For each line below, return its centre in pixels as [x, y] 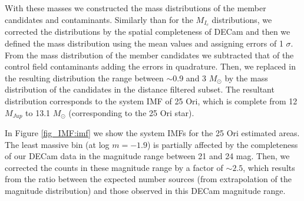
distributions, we [242, 19]
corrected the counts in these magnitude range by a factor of [114, 167]
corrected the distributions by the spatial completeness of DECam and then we [148, 32]
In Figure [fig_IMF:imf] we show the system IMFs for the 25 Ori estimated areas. [152, 133]
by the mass [246, 78]
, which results [269, 167]
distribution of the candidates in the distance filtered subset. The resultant [140, 89]
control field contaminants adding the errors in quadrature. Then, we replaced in [150, 66]
